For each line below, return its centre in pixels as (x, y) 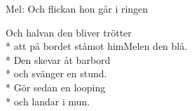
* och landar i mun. (48, 101)
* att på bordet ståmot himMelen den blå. (97, 46)
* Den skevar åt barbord (58, 59)
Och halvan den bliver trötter (69, 32)
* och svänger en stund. (56, 73)
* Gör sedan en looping (56, 87)
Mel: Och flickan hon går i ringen (77, 8)
